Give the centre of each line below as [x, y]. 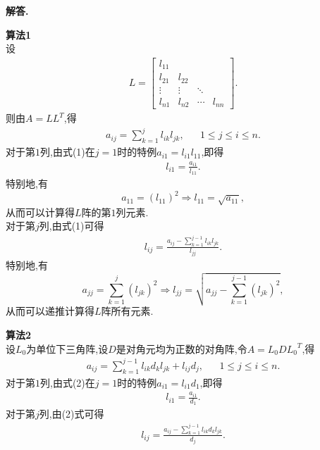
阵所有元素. [127, 311]
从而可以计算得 [40, 212]
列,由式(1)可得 [72, 226]
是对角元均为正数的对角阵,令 [181, 348]
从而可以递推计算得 [50, 311]
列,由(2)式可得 [72, 414]
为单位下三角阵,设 [67, 348]
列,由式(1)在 [68, 152]
